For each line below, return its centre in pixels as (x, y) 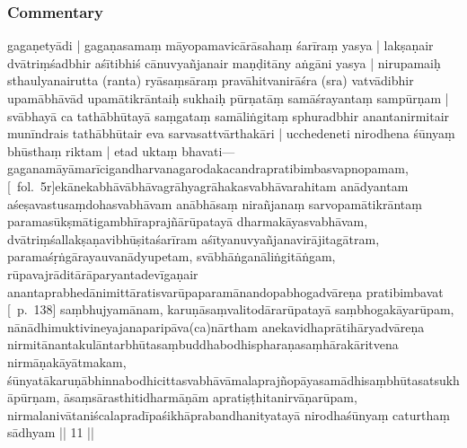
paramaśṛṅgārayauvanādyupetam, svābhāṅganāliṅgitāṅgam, (172, 256)
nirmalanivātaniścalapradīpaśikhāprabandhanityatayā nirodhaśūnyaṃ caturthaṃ (229, 414)
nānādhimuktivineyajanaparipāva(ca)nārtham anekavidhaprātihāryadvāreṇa (216, 326)
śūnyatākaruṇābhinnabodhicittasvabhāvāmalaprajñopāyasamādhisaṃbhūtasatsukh (233, 379)
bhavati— (208, 150)
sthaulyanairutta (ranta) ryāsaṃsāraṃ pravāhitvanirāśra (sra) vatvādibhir (211, 80)
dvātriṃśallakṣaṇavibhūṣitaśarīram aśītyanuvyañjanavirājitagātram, (194, 238)
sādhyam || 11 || (51, 432)
